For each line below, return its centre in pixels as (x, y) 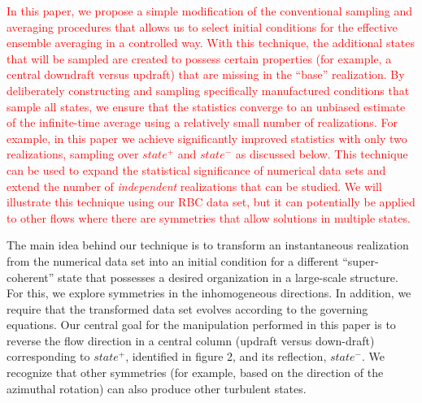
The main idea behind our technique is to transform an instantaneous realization (208, 245)
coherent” (30, 277)
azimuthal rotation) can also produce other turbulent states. (157, 388)
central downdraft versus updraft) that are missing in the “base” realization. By (206, 74)
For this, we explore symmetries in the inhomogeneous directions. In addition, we (209, 293)
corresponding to (48, 356)
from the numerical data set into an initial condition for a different (173, 260)
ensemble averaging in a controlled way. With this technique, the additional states (211, 43)
